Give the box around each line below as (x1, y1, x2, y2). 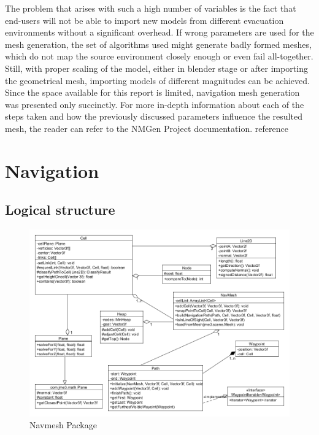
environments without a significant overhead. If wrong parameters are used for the (5, 26, 314, 39)
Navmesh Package (29, 418, 97, 431)
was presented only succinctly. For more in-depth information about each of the (5, 98, 304, 110)
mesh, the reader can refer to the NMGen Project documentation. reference (5, 121, 288, 134)
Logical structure (5, 200, 115, 219)
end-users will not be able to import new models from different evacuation (5, 13, 284, 26)
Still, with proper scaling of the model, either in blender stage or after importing (5, 61, 308, 74)
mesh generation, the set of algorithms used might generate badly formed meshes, (5, 37, 312, 50)
